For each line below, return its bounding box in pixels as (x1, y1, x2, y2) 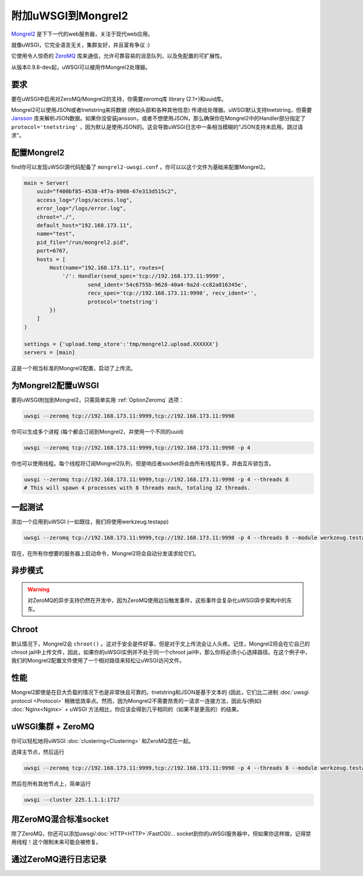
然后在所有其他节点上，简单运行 (11, 780, 91, 788)
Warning (27, 586, 50, 593)
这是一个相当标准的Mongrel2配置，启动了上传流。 (11, 364, 136, 371)
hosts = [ (36, 256, 66, 263)
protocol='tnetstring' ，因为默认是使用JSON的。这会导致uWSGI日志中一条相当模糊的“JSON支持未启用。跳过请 (11, 123, 303, 130)
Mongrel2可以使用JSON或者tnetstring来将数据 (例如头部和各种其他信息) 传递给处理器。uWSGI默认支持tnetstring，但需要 (11, 106, 312, 114)
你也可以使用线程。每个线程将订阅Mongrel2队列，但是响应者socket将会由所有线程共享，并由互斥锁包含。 (11, 460, 275, 467)
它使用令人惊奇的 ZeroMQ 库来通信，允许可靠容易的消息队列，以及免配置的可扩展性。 (11, 52, 226, 60)
